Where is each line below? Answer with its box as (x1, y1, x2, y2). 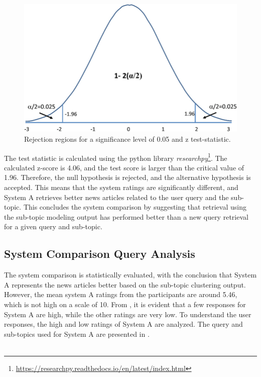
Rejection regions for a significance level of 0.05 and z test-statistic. (24, 133, 231, 144)
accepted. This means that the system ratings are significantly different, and (4, 182, 238, 193)
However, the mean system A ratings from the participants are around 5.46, (4, 289, 237, 300)
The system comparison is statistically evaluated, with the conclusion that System (4, 269, 257, 280)
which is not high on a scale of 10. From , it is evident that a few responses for (4, 299, 246, 309)
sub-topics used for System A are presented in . (4, 328, 150, 339)
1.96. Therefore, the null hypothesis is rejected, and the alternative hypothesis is (4, 172, 251, 182)
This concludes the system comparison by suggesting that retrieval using (23, 202, 246, 212)
